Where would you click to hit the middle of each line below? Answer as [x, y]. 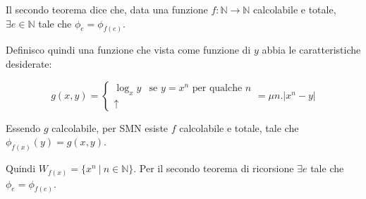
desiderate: [29, 64]
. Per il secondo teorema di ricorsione [214, 168]
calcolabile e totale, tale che [239, 127]
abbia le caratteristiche [311, 50]
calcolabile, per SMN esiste [110, 127]
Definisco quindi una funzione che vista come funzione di [128, 50]
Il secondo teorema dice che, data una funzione [107, 9]
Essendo [23, 127]
